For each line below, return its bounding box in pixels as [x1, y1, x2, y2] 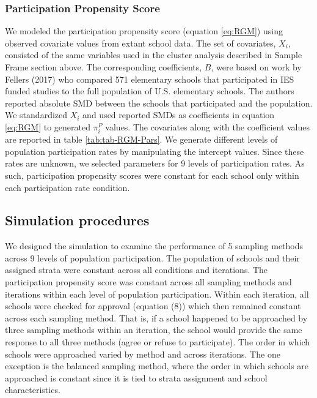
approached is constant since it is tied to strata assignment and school [5, 371, 268, 384]
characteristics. [5, 383, 60, 396]
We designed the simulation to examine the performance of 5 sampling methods [5, 239, 304, 252]
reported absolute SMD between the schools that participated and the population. [5, 96, 313, 109]
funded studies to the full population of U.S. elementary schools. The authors [5, 84, 294, 97]
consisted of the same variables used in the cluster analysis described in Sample [5, 48, 302, 61]
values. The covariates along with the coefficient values [105, 120, 310, 133]
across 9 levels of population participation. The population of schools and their [5, 251, 300, 264]
